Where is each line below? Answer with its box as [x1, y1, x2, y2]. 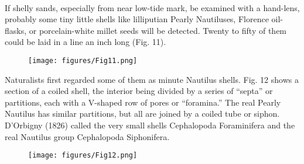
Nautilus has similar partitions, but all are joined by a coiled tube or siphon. [5, 107, 280, 120]
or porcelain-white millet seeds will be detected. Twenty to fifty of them [29, 24, 287, 36]
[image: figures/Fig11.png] [28, 56, 138, 65]
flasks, [5, 24, 27, 36]
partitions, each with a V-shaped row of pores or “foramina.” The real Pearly [5, 96, 281, 108]
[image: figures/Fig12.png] [28, 151, 138, 160]
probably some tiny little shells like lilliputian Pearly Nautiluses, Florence [5, 13, 269, 25]
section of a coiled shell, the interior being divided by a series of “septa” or [5, 85, 273, 97]
